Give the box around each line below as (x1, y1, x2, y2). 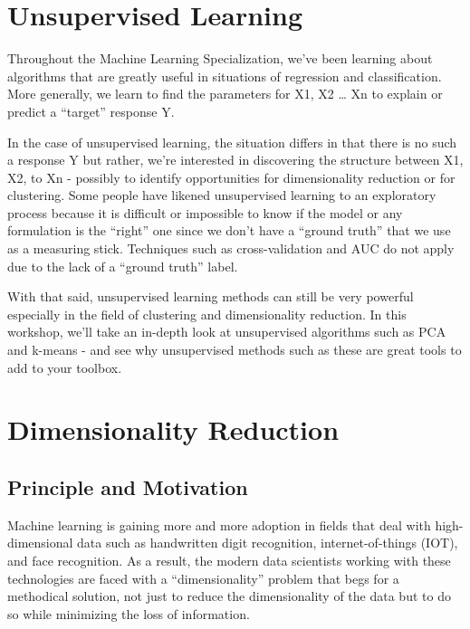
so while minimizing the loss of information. (7, 604, 250, 623)
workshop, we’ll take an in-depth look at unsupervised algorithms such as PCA (7, 322, 446, 341)
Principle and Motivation (7, 472, 248, 500)
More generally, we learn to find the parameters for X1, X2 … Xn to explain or (7, 84, 443, 103)
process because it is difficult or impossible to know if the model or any (7, 203, 403, 222)
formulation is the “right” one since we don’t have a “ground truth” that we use (7, 221, 451, 240)
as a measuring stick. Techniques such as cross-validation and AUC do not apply (7, 239, 455, 258)
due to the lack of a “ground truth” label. (7, 256, 238, 275)
